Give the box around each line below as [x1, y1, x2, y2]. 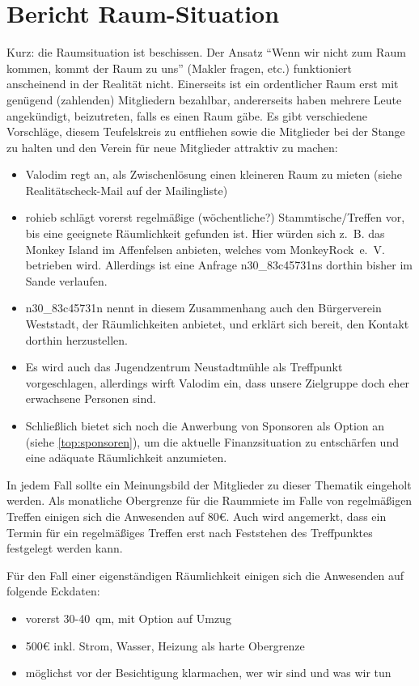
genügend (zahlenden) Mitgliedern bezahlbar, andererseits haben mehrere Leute [6, 91, 402, 108]
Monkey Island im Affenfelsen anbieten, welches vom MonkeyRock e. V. [25, 240, 385, 257]
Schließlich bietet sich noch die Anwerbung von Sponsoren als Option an [25, 417, 385, 434]
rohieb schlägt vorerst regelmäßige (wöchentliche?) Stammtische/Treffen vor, [25, 209, 405, 226]
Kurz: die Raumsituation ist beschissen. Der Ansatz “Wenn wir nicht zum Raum [6, 44, 406, 61]
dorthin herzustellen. [25, 331, 128, 348]
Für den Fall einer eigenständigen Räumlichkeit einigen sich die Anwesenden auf [6, 566, 404, 583]
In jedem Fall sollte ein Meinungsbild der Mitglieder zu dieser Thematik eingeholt [6, 476, 412, 493]
